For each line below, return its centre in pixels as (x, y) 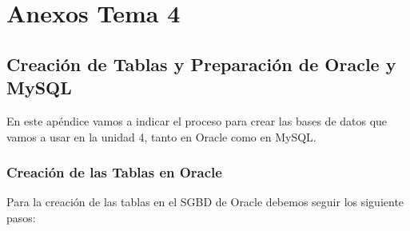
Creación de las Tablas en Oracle (114, 172)
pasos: (21, 217)
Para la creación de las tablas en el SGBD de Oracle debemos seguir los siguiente (205, 202)
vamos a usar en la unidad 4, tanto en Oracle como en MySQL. (161, 136)
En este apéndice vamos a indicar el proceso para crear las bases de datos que (197, 120)
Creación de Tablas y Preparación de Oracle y (201, 64)
